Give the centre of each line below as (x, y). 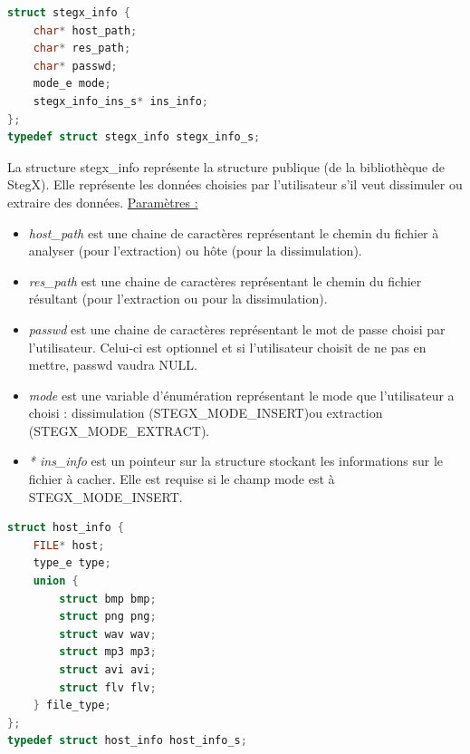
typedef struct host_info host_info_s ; (127, 741)
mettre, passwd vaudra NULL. (113, 365)
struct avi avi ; (108, 670)
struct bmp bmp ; (108, 599)
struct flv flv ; (108, 687)
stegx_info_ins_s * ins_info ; (120, 101)
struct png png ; (108, 617)
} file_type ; (72, 706)
